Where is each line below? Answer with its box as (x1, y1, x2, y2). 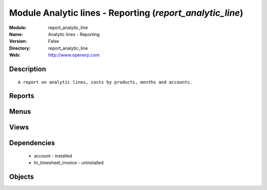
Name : (9, 31, 23, 37)
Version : (9, 38, 27, 44)
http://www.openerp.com (48, 52, 100, 58)
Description (9, 64, 46, 73)
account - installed (34, 153, 72, 158)
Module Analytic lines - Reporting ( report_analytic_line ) (9, 7, 243, 18)
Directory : (9, 45, 31, 51)
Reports (9, 92, 35, 100)
